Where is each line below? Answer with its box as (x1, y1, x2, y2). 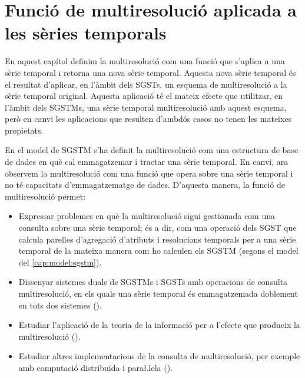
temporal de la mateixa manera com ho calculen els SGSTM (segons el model (18, 244, 299, 257)
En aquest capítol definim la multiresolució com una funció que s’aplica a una (5, 55, 285, 67)
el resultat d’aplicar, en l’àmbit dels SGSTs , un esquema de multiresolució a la (5, 78, 287, 90)
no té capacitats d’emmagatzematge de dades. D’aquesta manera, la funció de (5, 178, 286, 191)
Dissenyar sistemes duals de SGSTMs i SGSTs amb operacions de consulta (18, 276, 288, 288)
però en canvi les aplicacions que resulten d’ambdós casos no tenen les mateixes (5, 112, 292, 125)
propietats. (5, 124, 44, 136)
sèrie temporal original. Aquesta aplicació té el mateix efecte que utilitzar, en (5, 89, 283, 102)
